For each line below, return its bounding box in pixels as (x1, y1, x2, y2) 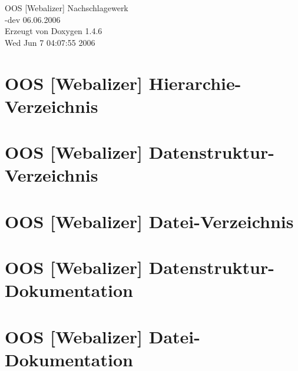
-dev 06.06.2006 (5, 13, 61, 25)
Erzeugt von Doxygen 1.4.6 (5, 25, 102, 37)
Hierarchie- (148, 71, 241, 95)
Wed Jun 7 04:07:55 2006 (5, 36, 95, 48)
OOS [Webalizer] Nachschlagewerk (5, 2, 128, 14)
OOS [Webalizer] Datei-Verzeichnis (5, 209, 294, 233)
